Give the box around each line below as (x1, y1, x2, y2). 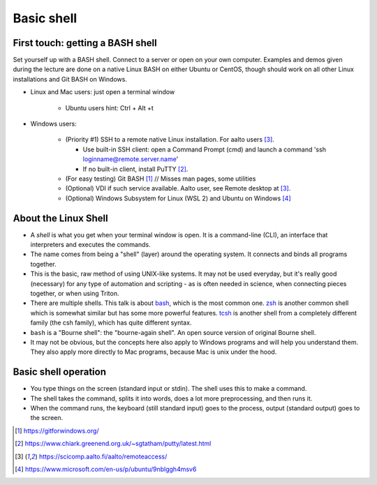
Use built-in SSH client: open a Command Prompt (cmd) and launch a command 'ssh (82, 145, 326, 154)
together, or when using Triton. (30, 290, 119, 297)
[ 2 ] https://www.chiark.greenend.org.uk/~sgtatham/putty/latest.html (15, 440, 212, 448)
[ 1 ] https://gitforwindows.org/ (15, 426, 99, 435)
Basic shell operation (13, 366, 106, 378)
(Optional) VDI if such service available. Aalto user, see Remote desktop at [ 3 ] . (65, 184, 291, 193)
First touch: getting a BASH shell (13, 37, 157, 49)
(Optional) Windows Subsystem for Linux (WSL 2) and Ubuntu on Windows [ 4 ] (65, 194, 291, 202)
